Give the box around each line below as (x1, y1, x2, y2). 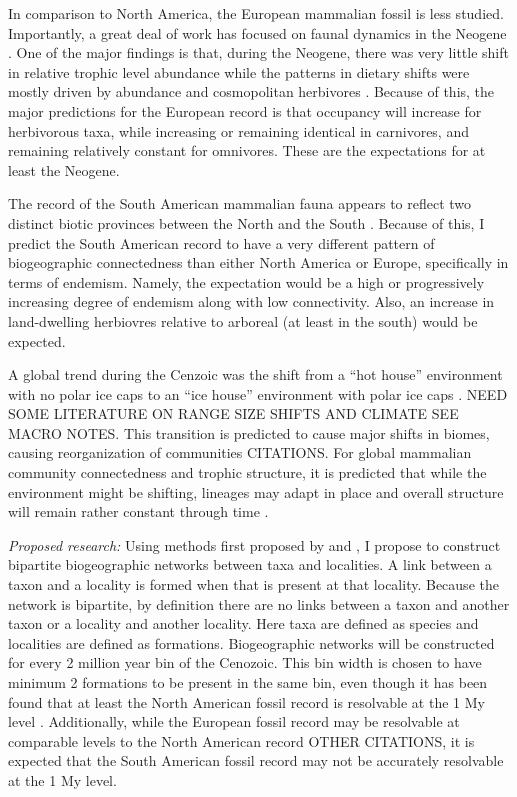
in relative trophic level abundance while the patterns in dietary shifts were (8, 61, 470, 82)
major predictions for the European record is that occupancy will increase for (8, 100, 482, 121)
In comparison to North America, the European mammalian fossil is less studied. (8, 3, 504, 23)
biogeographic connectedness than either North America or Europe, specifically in (8, 252, 509, 273)
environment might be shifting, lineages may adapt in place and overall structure (8, 481, 504, 502)
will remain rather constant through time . (8, 501, 269, 522)
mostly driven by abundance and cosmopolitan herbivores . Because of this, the (8, 81, 495, 102)
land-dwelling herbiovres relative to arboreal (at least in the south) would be (8, 310, 478, 331)
